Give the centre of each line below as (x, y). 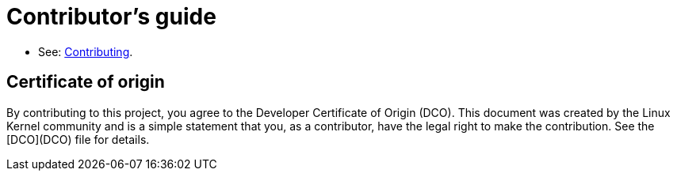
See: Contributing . (86, 51)
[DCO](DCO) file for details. (78, 139)
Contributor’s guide (111, 17)
